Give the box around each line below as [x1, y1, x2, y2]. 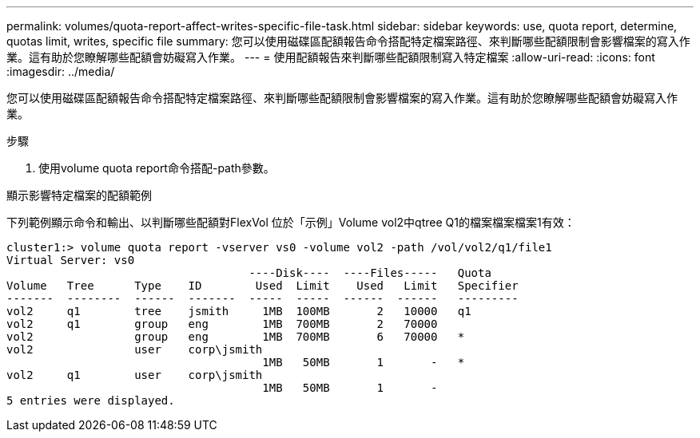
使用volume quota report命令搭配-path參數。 [38, 161, 275, 175]
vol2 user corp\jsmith [6, 343, 263, 356]
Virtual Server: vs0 [6, 254, 135, 266]
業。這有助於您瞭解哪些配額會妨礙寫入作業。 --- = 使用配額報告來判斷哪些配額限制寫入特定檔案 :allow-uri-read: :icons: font [6, 50, 655, 64]
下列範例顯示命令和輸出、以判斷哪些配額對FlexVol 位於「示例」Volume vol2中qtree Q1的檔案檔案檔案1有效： [6, 215, 575, 229]
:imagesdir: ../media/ [6, 65, 115, 78]
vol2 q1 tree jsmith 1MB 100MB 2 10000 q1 [6, 305, 471, 318]
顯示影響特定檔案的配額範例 [6, 188, 152, 202]
